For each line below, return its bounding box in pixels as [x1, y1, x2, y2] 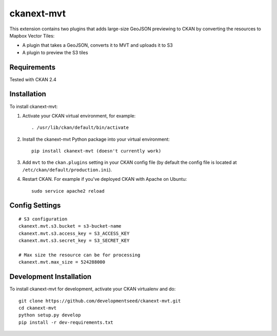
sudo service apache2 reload [31, 188, 105, 194]
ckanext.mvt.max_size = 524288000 [18, 259, 105, 265]
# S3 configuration [18, 216, 68, 222]
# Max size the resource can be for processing [18, 252, 141, 258]
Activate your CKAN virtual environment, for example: [22, 113, 136, 119]
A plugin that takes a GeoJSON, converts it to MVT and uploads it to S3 [22, 42, 173, 48]
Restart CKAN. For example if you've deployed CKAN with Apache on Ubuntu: [22, 176, 187, 182]
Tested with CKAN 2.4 [9, 76, 56, 82]
